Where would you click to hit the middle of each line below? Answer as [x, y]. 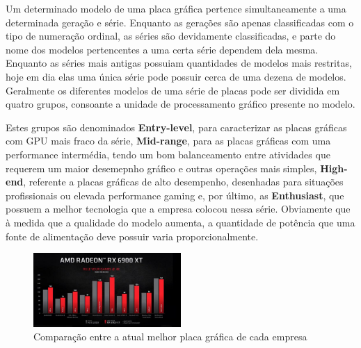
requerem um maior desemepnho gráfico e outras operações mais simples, [161, 168]
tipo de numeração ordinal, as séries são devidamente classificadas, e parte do [171, 36]
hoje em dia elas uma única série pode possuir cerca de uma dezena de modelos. [176, 76]
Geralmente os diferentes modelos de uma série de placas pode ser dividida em [173, 90]
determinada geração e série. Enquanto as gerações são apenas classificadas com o [180, 22]
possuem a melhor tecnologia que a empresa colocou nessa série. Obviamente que [178, 209]
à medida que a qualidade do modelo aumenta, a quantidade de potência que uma [180, 222]
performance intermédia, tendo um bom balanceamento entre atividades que [168, 154]
